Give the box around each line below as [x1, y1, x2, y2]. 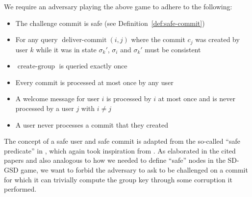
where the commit [131, 34, 185, 44]
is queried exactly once [59, 61, 127, 71]
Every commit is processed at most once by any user [15, 77, 174, 87]
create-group [17, 63, 55, 70]
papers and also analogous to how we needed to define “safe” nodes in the [4, 155, 226, 165]
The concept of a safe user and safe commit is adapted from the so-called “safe [4, 136, 240, 146]
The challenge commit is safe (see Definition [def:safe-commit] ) [15, 18, 205, 28]
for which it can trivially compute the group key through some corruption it [4, 174, 232, 184]
